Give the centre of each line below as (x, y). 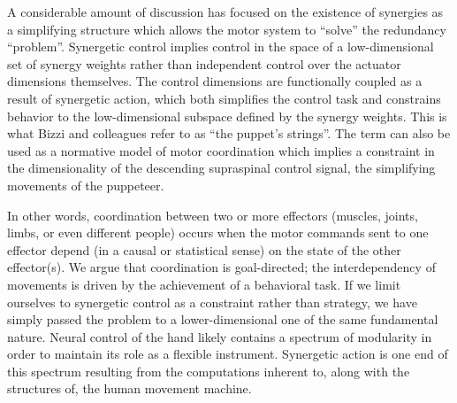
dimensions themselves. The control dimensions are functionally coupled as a (215, 81)
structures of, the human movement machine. (129, 388)
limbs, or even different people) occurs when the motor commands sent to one (218, 232)
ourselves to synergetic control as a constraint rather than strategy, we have (212, 302)
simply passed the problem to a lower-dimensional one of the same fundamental (223, 319)
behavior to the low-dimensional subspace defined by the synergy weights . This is (227, 116)
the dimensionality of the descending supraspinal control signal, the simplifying (221, 168)
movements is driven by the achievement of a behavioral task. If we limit (204, 284)
